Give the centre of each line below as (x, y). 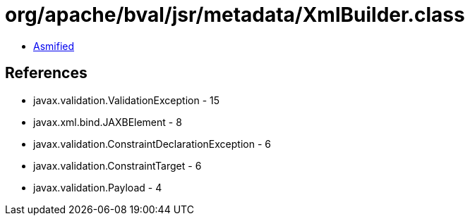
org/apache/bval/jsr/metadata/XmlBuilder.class (235, 15)
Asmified (54, 46)
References (46, 73)
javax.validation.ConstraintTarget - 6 (117, 165)
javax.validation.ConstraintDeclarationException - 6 (152, 144)
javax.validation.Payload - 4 (98, 187)
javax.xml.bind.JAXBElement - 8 (108, 122)
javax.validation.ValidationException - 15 (127, 100)
